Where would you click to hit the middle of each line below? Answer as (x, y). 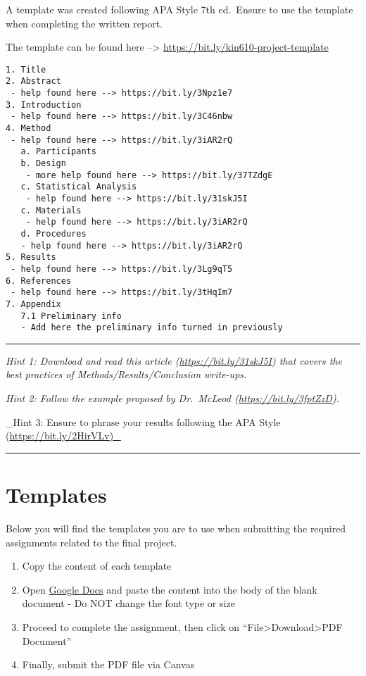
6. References (39, 281)
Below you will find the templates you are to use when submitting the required (176, 528)
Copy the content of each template (97, 566)
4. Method (29, 129)
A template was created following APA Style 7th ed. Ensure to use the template (179, 9)
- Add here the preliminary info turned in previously (152, 328)
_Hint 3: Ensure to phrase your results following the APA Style (143, 421)
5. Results (31, 257)
